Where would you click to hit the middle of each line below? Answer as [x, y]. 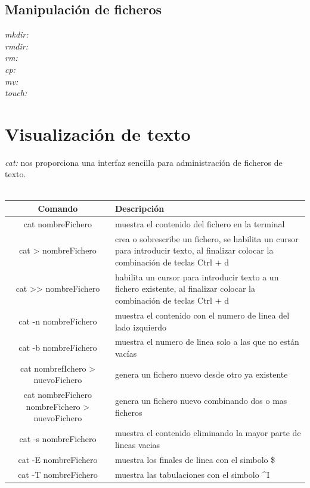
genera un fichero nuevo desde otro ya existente [201, 374]
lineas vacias [137, 444]
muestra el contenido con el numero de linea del [202, 315]
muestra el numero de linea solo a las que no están [207, 342]
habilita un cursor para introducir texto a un [197, 277]
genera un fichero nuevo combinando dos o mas [201, 401]
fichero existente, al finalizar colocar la [185, 288]
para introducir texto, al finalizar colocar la [194, 250]
